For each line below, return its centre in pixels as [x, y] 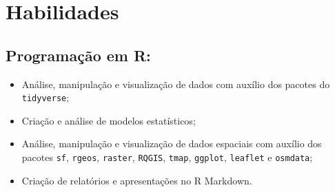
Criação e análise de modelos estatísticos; [109, 120]
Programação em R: [78, 55]
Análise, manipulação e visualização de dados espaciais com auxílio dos [172, 143]
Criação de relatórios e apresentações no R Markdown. [137, 180]
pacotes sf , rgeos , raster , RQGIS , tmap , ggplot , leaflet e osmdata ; [167, 157]
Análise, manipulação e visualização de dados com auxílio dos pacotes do [176, 84]
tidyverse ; [45, 97]
